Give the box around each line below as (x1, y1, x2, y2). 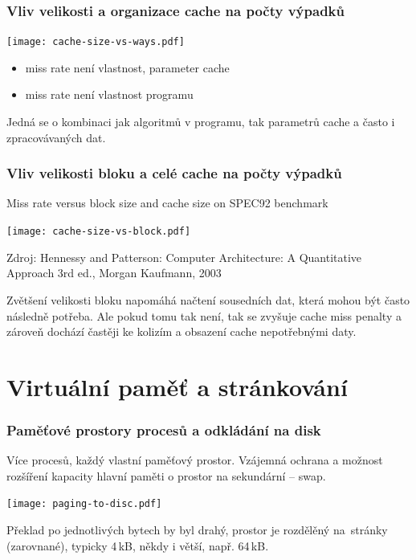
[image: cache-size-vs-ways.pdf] (6, 36, 185, 48)
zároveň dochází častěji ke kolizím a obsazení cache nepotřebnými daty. (6, 323, 357, 340)
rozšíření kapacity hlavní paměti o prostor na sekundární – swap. (6, 467, 326, 484)
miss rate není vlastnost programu (25, 86, 194, 103)
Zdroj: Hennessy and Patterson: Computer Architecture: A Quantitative (6, 248, 362, 265)
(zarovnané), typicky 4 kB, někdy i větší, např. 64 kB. (6, 537, 269, 554)
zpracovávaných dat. (6, 129, 106, 145)
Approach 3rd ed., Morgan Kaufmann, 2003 (6, 264, 222, 281)
